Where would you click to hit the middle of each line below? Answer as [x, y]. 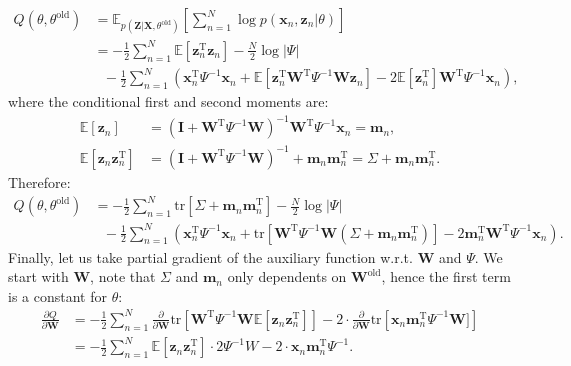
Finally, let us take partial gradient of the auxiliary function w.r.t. [210, 256]
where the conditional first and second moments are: [168, 101]
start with [38, 276]
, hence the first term [446, 276]
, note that [123, 276]
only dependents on [287, 276]
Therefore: [39, 181]
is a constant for [57, 295]
